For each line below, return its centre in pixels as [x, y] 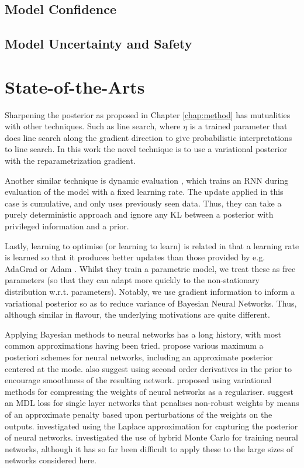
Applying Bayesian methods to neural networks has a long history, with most [143, 334]
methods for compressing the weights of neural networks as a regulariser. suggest [149, 391]
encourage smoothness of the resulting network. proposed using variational [138, 380]
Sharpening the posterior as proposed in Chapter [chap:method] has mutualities [148, 114]
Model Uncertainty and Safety [99, 44]
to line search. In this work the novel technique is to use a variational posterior [146, 149]
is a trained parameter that [239, 126]
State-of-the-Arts [75, 86]
